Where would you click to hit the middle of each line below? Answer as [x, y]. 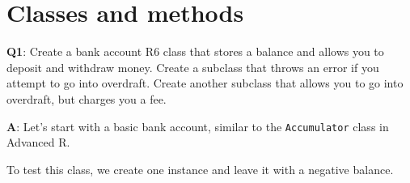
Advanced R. [38, 142]
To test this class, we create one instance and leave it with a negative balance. [200, 169]
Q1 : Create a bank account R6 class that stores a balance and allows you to [195, 51]
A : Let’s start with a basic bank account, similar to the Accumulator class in [198, 126]
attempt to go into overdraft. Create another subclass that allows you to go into [205, 83]
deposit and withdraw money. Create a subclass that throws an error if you [193, 67]
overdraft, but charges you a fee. [87, 98]
